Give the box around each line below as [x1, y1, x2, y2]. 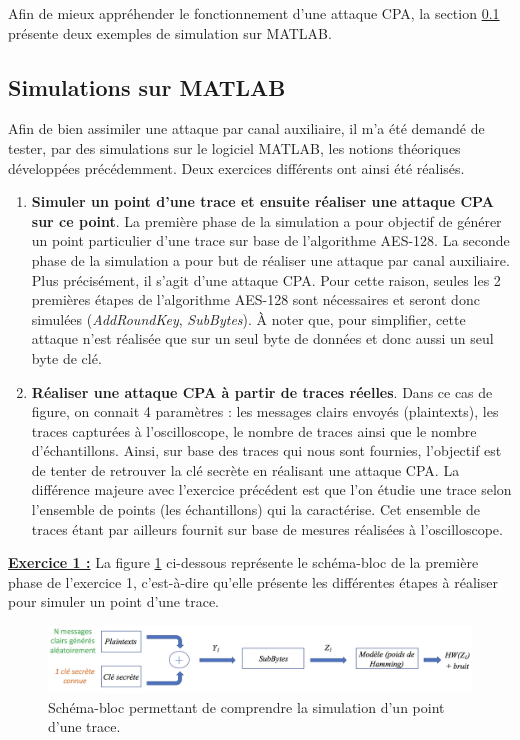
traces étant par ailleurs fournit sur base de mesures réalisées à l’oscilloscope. [31, 518, 503, 539]
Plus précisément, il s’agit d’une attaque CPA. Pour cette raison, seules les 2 [31, 269, 501, 290]
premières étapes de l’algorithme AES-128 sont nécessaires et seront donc [31, 289, 480, 310]
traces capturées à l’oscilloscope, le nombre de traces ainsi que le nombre [31, 420, 477, 441]
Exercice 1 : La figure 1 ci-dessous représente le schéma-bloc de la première [8, 552, 479, 573]
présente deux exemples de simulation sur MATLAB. [8, 22, 332, 43]
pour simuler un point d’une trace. [8, 591, 220, 612]
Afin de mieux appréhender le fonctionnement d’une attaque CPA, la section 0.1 [8, 3, 500, 23]
